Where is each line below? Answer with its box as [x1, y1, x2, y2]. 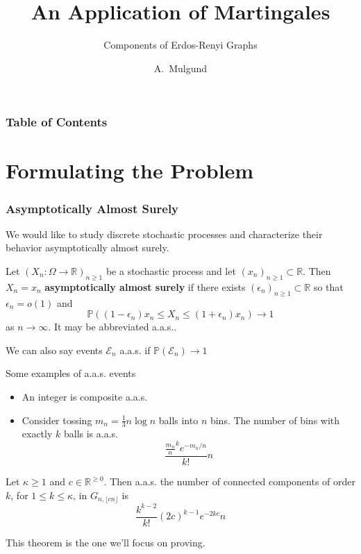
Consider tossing [22, 412, 92, 427]
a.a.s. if [119, 342, 151, 357]
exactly [22, 426, 53, 441]
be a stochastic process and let [106, 264, 236, 278]
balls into [158, 412, 199, 427]
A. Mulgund [153, 60, 208, 75]
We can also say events [6, 342, 103, 357]
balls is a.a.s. [63, 426, 118, 441]
